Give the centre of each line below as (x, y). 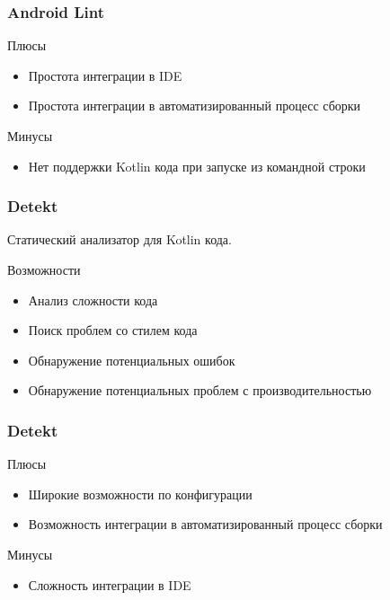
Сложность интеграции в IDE (110, 584)
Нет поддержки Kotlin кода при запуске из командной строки (197, 166)
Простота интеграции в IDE (105, 75)
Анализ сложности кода (93, 300)
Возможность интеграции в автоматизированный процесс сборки (205, 524)
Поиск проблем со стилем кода (113, 330)
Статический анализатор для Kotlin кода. (120, 239)
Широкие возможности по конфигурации (140, 494)
